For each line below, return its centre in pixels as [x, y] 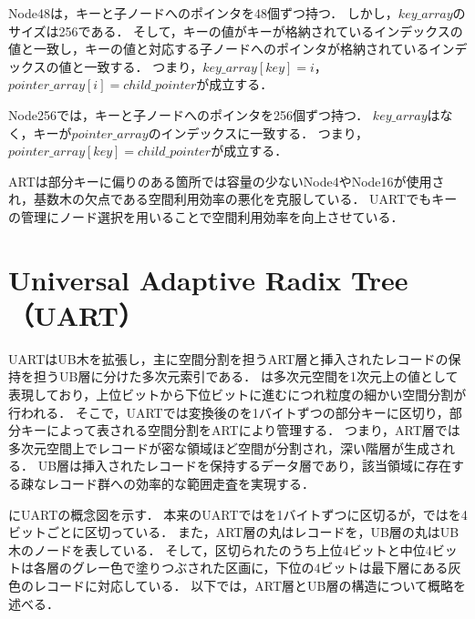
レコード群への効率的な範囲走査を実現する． [180, 483]
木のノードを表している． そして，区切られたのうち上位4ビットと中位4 [220, 549]
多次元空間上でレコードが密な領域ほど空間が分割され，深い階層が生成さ [225, 447]
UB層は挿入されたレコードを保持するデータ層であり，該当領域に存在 [244, 466]
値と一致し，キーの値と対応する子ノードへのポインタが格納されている [219, 49]
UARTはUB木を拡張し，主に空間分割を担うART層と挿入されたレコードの [228, 358]
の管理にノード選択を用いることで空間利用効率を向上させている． [206, 216]
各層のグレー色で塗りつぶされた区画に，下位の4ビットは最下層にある [241, 568]
